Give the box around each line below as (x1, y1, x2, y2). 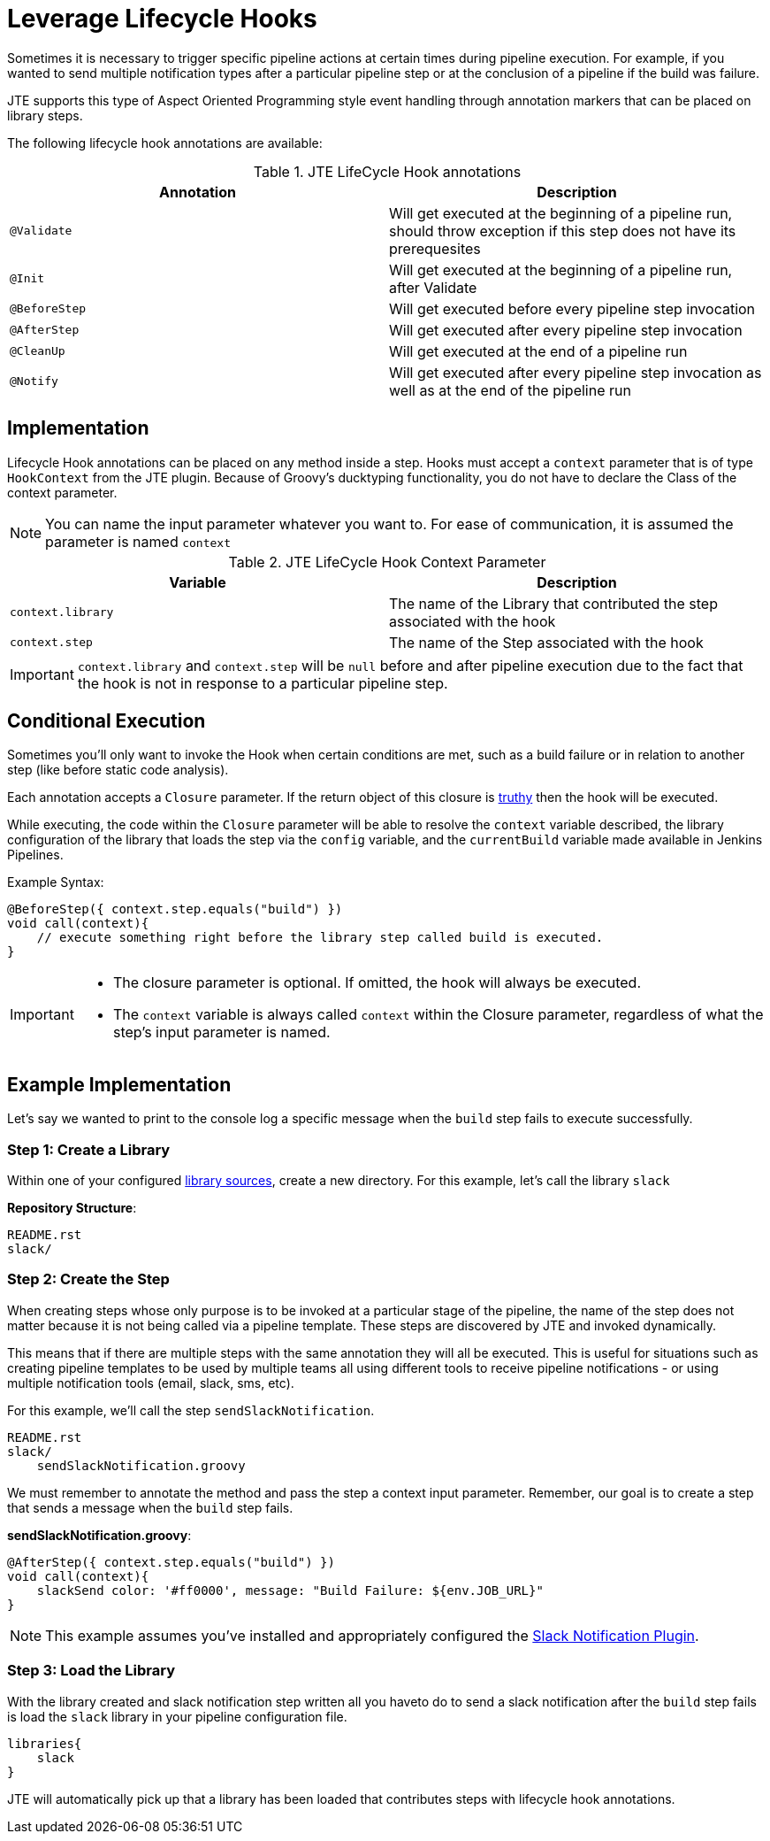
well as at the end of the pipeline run (389, 381, 631, 399)
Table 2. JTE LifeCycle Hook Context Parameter (228, 552, 546, 571)
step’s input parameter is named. (112, 1023, 331, 1042)
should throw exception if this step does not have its (389, 221, 736, 240)
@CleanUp (10, 344, 65, 358)
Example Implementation (7, 1073, 232, 1096)
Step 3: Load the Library (7, 1661, 176, 1680)
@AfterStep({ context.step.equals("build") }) (7, 1554, 335, 1569)
